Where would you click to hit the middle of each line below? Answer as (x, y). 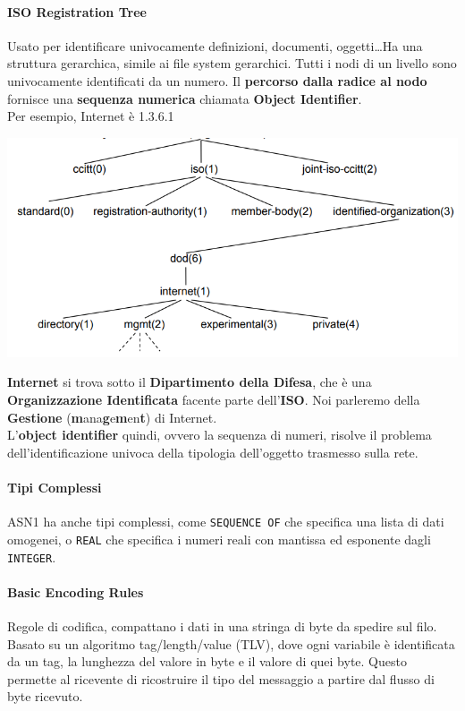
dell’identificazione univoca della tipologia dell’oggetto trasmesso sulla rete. (213, 452)
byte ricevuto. (45, 696)
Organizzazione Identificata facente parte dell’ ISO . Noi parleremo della (214, 400)
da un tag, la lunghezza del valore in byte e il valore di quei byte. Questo (207, 661)
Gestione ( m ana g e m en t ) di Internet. (112, 417)
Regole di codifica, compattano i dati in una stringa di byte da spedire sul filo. (222, 625)
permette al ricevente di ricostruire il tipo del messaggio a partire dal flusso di (221, 678)
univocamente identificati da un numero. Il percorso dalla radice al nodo (217, 80)
